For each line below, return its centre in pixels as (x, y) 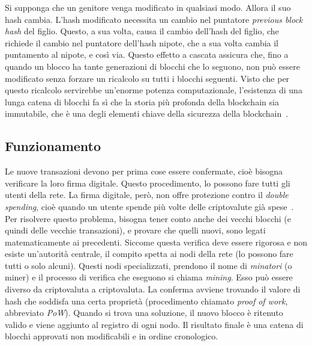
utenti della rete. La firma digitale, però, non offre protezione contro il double (147, 195)
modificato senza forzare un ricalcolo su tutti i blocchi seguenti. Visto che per (147, 78)
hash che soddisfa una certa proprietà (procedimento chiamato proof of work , (146, 301)
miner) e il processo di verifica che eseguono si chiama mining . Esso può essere (149, 277)
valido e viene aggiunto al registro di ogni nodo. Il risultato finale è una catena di (154, 324)
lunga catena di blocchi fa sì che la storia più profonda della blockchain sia (142, 101)
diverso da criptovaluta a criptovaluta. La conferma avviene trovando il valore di (153, 289)
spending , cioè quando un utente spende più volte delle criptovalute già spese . (149, 206)
